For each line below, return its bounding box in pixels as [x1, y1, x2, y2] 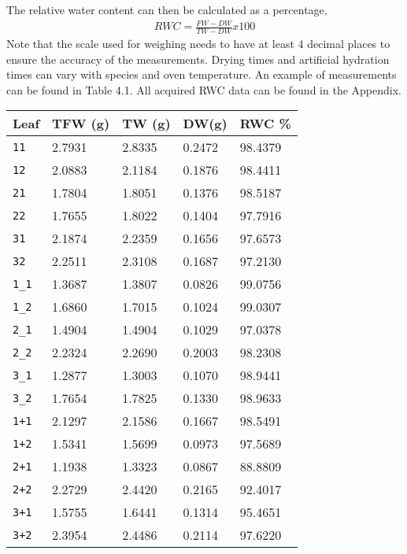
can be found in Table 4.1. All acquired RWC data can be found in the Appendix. [6, 81, 401, 98]
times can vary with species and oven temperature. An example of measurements [6, 66, 397, 83]
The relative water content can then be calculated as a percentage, [6, 2, 327, 17]
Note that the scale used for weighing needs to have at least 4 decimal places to [6, 35, 390, 51]
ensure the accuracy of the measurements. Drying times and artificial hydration [6, 50, 390, 67]
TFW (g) [52, 114, 110, 133]
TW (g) [122, 114, 171, 133]
